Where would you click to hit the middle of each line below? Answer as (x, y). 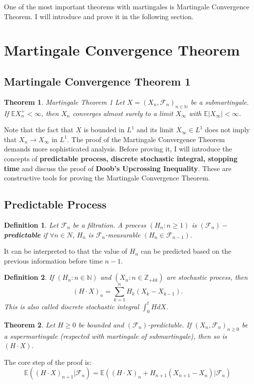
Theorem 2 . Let (30, 324)
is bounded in (104, 130)
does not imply (227, 130)
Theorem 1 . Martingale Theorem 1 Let (64, 102)
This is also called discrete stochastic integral (71, 306)
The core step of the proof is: (48, 362)
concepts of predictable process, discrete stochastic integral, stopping (121, 158)
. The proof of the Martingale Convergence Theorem (146, 139)
